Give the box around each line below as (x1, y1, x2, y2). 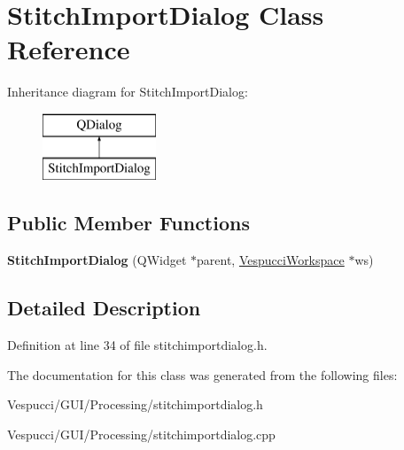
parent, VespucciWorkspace (197, 251, 345, 269)
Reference (7, 31, 130, 67)
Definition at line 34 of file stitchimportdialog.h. (7, 336, 268, 354)
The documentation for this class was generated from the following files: (7, 365, 398, 384)
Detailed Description (7, 294, 201, 322)
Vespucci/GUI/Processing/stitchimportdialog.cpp (7, 424, 276, 443)
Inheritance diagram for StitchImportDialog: (7, 82, 248, 101)
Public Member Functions (7, 209, 250, 237)
